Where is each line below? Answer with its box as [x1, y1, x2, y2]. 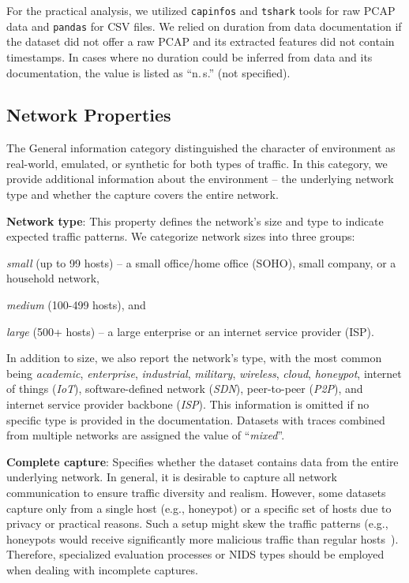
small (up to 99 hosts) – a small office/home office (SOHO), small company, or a [6, 254, 396, 271]
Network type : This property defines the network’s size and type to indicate [6, 212, 384, 229]
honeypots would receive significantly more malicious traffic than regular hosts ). [6, 530, 399, 547]
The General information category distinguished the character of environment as [6, 140, 396, 156]
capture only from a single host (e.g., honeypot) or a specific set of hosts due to [6, 499, 392, 516]
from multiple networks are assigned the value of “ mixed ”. [6, 427, 285, 443]
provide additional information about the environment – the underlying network [6, 170, 394, 187]
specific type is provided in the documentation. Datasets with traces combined [6, 411, 385, 428]
